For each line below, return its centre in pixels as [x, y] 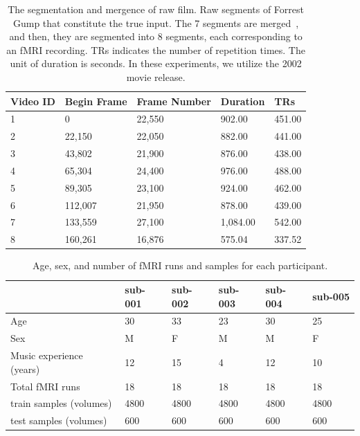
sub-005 [331, 296]
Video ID [33, 101]
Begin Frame [96, 101]
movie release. [156, 76]
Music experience [47, 355]
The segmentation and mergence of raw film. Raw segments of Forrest [156, 9]
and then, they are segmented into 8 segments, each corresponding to [156, 36]
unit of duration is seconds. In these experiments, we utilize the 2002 [156, 63]
